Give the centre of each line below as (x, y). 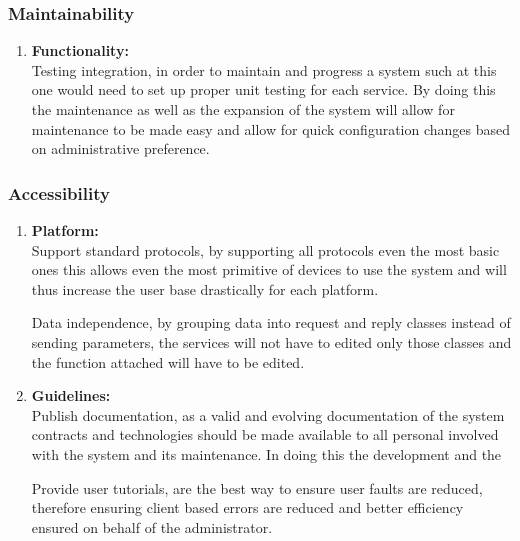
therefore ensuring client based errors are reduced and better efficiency (247, 507)
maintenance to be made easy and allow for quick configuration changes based (271, 128)
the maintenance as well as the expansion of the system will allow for (243, 109)
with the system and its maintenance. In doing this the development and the (266, 453)
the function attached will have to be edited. (168, 361)
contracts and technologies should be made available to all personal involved (265, 434)
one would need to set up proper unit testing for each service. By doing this (263, 89)
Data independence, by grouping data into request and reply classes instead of (271, 322)
